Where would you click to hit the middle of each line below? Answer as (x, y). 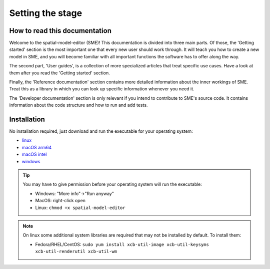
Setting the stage (46, 13)
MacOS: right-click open (60, 201)
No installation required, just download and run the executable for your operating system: (101, 131)
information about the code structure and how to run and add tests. (78, 105)
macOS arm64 (37, 147)
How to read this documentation (60, 31)
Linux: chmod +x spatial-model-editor (80, 208)
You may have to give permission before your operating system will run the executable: (112, 184)
